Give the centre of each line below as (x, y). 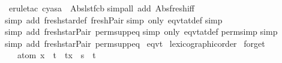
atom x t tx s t (56, 55)
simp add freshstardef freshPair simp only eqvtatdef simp (114, 19)
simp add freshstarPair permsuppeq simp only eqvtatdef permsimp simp (141, 31)
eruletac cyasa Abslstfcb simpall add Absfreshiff (101, 8)
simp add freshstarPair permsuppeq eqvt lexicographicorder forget (135, 43)
